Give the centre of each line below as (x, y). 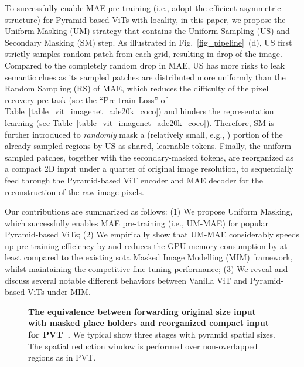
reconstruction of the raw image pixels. (74, 191)
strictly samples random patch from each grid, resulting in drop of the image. (144, 54)
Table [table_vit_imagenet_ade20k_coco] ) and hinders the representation (139, 111)
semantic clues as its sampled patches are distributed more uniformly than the (145, 77)
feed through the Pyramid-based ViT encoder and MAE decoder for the (134, 180)
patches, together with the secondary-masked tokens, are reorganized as (165, 157)
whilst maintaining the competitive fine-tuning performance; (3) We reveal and (146, 269)
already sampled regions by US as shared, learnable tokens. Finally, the (133, 146)
